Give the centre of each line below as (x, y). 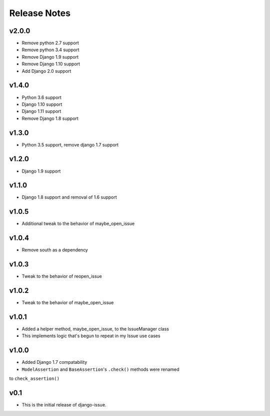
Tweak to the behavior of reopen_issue (62, 276)
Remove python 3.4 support (50, 50)
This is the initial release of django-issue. (64, 404)
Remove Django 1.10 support (51, 64)
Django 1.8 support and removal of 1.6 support (69, 197)
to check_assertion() (34, 378)
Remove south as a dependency (55, 250)
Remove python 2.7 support (50, 43)
